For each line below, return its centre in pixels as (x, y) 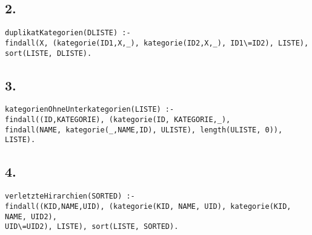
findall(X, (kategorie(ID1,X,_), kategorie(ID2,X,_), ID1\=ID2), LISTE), (157, 43)
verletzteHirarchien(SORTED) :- (70, 196)
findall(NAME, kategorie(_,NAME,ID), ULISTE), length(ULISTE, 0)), (144, 130)
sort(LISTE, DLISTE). (48, 53)
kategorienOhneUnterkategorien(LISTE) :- (90, 110)
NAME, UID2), (31, 216)
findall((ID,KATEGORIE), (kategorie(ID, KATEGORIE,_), (118, 120)
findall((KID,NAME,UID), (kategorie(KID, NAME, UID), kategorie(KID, (148, 206)
